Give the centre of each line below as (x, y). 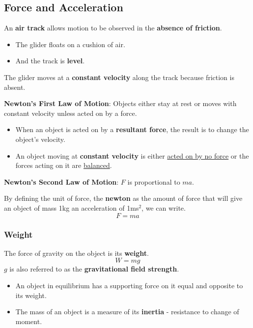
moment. (29, 321)
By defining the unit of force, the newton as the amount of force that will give (123, 198)
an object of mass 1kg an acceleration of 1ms (71, 207)
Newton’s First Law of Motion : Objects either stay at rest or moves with (120, 103)
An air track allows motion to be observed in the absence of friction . (113, 28)
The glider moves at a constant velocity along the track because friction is (119, 77)
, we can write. (164, 207)
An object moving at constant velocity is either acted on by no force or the (132, 155)
